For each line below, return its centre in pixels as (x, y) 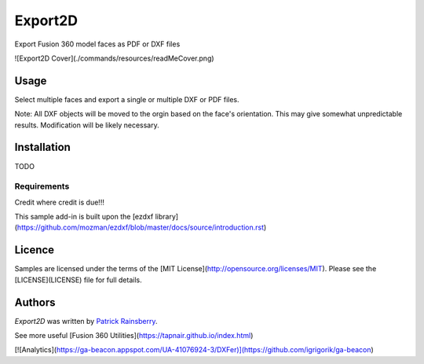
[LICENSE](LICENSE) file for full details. (78, 280)
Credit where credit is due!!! (60, 202)
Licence (35, 250)
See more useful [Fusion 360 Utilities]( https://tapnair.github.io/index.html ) (134, 336)
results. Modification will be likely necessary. (87, 125)
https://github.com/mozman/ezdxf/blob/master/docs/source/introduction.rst (141, 227)
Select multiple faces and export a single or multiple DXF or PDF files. (127, 99)
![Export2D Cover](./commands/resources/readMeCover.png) (115, 58)
